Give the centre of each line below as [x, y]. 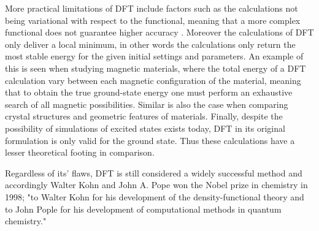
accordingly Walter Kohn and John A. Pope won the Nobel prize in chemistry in [156, 185]
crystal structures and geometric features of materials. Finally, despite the [144, 116]
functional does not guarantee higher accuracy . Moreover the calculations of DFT [159, 32]
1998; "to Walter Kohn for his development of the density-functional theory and [155, 196]
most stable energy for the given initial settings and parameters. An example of [154, 56]
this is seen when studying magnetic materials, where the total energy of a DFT [156, 68]
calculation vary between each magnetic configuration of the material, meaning [153, 80]
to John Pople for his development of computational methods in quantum [143, 209]
